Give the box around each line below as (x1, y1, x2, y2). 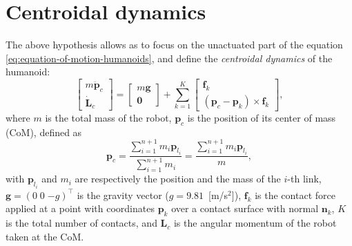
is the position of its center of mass (187, 110, 336, 124)
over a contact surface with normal (171, 201, 319, 216)
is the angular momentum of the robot (173, 216, 337, 230)
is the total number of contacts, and (6, 216, 157, 230)
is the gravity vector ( (77, 187, 169, 202)
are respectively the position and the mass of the (75, 171, 281, 186)
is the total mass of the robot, (45, 110, 172, 124)
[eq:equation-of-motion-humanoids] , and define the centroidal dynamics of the (6, 50, 333, 65)
